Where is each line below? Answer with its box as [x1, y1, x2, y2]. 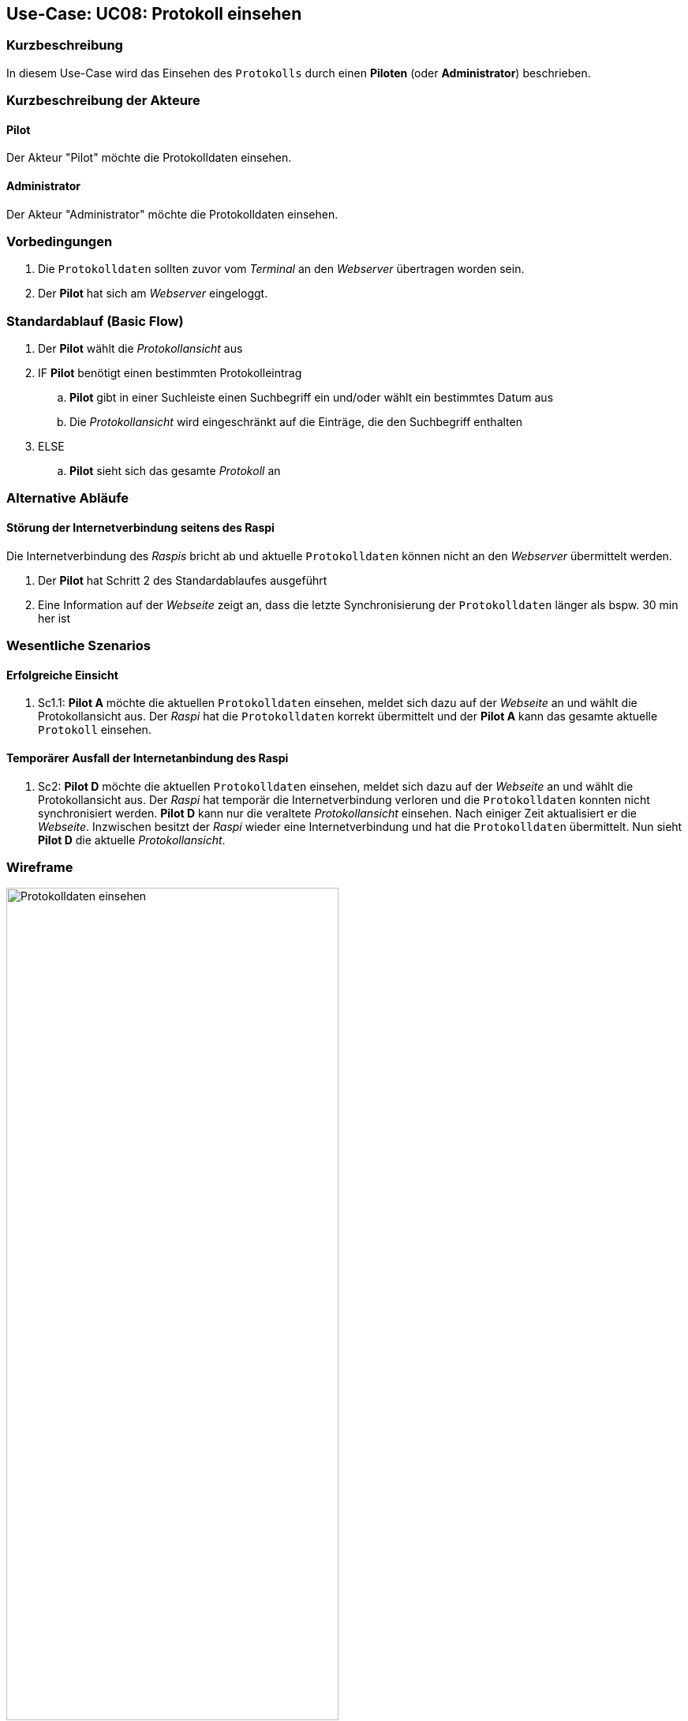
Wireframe [6, 859, 73, 875]
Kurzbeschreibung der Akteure [6, 92, 200, 109]
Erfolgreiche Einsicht [6, 668, 118, 682]
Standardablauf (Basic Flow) [6, 312, 184, 329]
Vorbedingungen [6, 233, 113, 249]
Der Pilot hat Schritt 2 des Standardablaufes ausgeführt [38, 573, 327, 587]
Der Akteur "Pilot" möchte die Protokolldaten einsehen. [6, 151, 292, 165]
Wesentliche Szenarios [6, 638, 151, 654]
